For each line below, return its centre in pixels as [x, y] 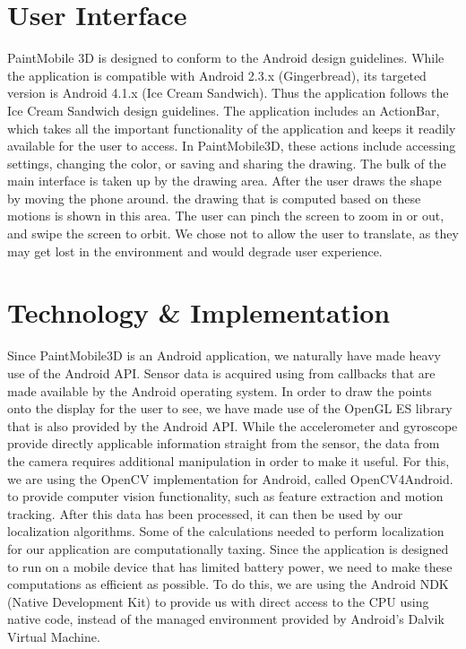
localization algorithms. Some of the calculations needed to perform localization [226, 531]
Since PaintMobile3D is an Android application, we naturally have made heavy [224, 355]
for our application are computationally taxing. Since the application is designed [228, 548]
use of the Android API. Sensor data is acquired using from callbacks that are [221, 372]
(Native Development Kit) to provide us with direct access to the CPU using [218, 601]
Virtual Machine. [54, 636]
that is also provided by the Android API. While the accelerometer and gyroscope [233, 425]
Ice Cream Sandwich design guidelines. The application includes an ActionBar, [224, 110]
